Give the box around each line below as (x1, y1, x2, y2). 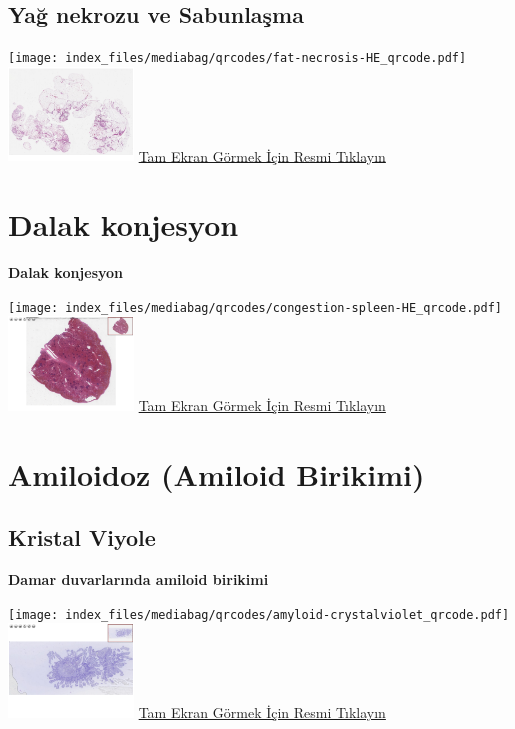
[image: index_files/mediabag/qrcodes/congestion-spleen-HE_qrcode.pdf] (8, 300, 502, 315)
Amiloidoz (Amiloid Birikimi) (8, 453, 425, 494)
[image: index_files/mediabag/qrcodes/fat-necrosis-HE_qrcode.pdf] (8, 51, 467, 66)
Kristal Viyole (8, 522, 156, 553)
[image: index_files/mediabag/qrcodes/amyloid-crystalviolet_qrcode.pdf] (8, 607, 510, 622)
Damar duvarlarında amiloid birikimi (8, 569, 269, 589)
